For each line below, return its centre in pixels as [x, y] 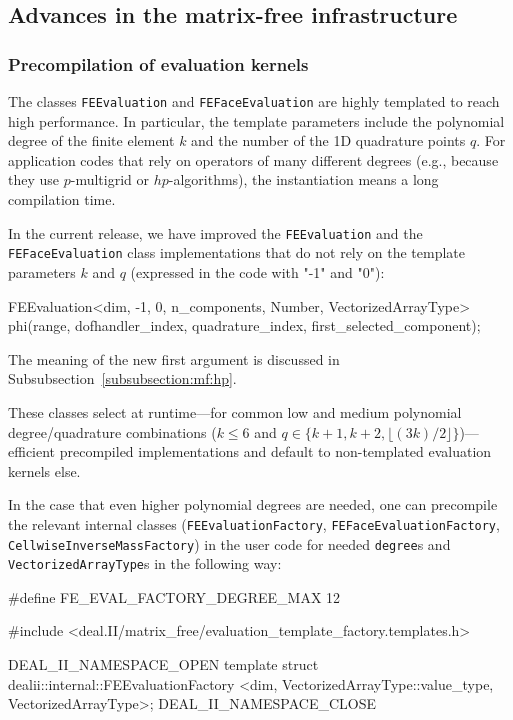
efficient [32, 451]
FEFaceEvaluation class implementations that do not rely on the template [237, 252]
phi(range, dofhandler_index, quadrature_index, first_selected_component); [244, 325]
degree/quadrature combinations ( [112, 431]
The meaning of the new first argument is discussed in [174, 358]
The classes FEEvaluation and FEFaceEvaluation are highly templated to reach [254, 101]
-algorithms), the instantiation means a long [303, 179]
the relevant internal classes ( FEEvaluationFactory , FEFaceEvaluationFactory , [254, 523]
